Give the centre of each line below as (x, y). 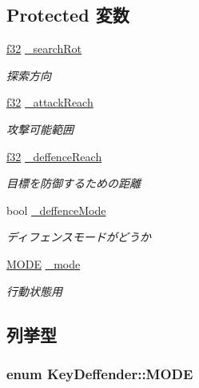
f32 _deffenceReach (54, 156)
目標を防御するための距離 (74, 183)
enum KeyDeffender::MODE (100, 373)
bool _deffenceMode (56, 210)
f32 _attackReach (50, 102)
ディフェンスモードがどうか (79, 237)
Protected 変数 (68, 15)
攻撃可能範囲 (40, 129)
